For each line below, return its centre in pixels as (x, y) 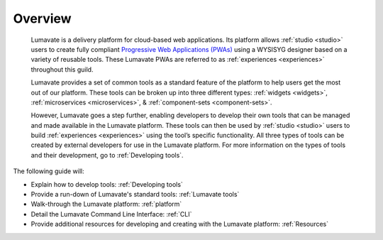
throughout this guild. (62, 69)
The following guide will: (49, 171)
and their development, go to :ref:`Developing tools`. (107, 155)
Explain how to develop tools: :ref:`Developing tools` (107, 184)
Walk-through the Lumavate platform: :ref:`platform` (106, 204)
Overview (42, 18)
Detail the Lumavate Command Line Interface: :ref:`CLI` (111, 214)
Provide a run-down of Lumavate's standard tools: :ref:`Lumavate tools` (135, 195)
